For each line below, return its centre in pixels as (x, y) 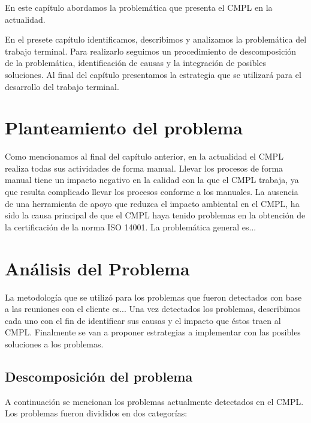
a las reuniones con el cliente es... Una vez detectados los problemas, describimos (153, 309)
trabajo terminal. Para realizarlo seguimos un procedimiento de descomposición (151, 51)
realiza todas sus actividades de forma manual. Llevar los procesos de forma (144, 168)
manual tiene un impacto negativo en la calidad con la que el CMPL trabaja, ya (152, 180)
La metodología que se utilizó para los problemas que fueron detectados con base (153, 297)
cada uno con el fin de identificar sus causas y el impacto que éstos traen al (143, 320)
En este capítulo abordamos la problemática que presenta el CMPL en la (139, 7)
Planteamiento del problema (124, 127)
